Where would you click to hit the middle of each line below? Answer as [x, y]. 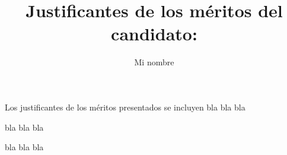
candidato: [154, 34]
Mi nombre [154, 62]
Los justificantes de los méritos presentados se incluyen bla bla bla [125, 107]
